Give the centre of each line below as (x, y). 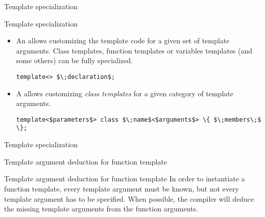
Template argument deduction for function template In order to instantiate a (125, 179)
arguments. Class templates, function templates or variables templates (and (134, 50)
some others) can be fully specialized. (74, 60)
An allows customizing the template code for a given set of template (123, 40)
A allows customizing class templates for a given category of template (125, 93)
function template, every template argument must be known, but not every (122, 188)
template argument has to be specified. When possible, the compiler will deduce (129, 198)
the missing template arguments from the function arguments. (101, 209)
